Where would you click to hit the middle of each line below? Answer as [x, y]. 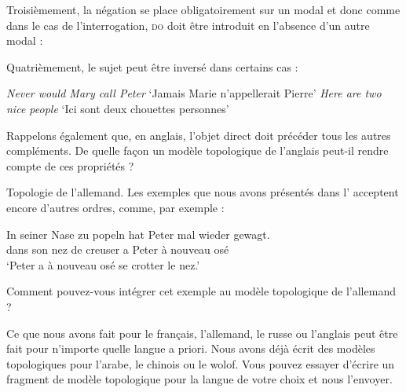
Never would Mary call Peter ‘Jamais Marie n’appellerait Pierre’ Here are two [194, 93]
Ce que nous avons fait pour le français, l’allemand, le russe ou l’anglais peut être [202, 333]
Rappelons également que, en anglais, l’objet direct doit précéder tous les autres [199, 135]
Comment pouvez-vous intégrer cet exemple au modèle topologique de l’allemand [201, 291]
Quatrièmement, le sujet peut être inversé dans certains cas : [152, 66]
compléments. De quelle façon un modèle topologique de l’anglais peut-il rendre [198, 150]
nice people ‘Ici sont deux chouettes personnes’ [118, 108]
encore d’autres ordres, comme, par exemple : [115, 207]
